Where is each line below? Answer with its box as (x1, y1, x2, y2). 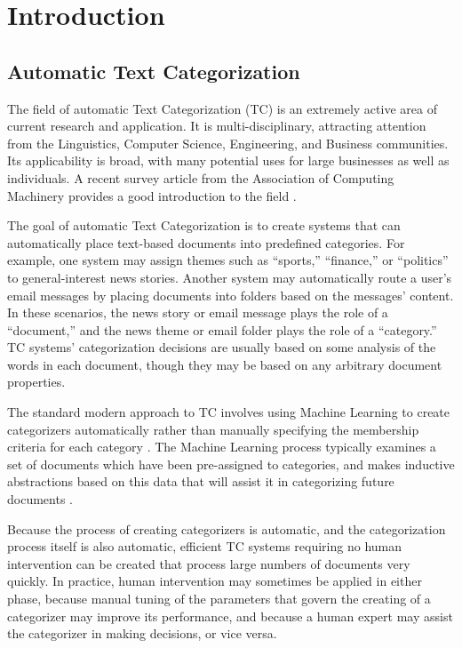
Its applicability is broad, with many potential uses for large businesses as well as (7, 151, 450, 170)
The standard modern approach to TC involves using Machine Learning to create (7, 403, 450, 421)
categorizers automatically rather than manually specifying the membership (7, 420, 419, 438)
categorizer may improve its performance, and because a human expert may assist (7, 606, 453, 625)
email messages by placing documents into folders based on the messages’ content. (7, 285, 454, 304)
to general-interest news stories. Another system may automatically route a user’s (7, 268, 452, 286)
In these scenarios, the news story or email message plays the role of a (7, 303, 388, 322)
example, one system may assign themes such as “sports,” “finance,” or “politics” (7, 251, 449, 269)
